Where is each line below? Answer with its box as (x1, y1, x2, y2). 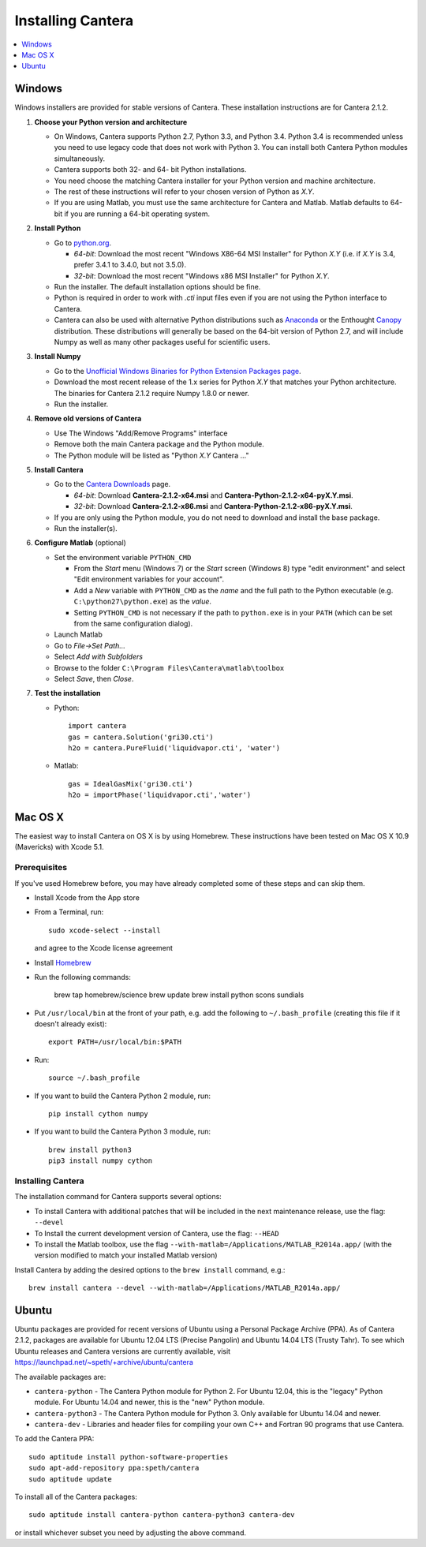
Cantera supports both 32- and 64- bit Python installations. (54, 165, 247, 174)
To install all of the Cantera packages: (14, 1492, 137, 1502)
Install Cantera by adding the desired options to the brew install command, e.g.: (14, 1265, 286, 1274)
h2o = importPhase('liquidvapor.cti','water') (68, 790, 252, 800)
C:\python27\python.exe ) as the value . (73, 596, 212, 607)
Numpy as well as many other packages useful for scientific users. (54, 338, 271, 347)
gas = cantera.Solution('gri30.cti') (68, 732, 215, 742)
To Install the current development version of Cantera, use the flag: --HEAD (34, 1228, 279, 1238)
